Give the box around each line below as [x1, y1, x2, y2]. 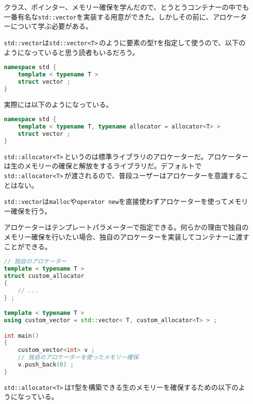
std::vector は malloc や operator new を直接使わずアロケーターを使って [4, 196, 228, 206]
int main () [4, 332, 39, 339]
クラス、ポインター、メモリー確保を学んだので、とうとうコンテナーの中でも [4, 2, 250, 12]
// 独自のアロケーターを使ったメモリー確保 [18, 354, 139, 361]
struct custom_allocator [4, 272, 84, 279]
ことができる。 [4, 241, 52, 251]
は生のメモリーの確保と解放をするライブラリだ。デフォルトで [4, 161, 202, 171]
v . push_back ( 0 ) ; [18, 361, 74, 368]
